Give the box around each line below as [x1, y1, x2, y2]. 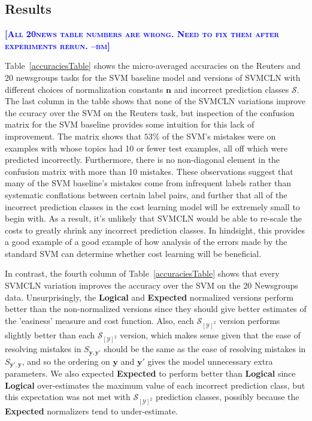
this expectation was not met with [5, 390, 131, 403]
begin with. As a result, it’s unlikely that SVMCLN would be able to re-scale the [5, 212, 302, 225]
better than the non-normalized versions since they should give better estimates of [5, 302, 307, 315]
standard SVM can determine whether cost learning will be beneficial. [5, 247, 262, 259]
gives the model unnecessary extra [147, 355, 273, 367]
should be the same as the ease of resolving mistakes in [104, 343, 306, 355]
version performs [219, 314, 280, 326]
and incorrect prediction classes [174, 83, 289, 95]
